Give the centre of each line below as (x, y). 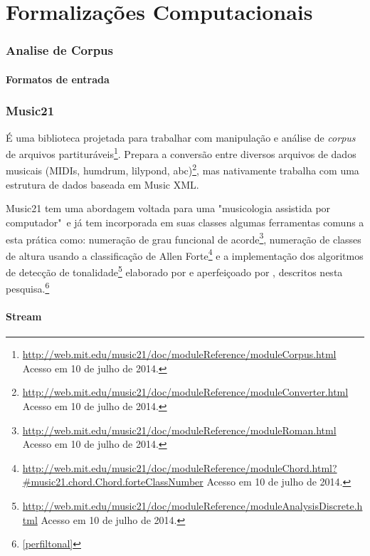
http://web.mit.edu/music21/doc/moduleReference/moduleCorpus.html (179, 354)
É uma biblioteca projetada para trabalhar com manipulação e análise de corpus (181, 137)
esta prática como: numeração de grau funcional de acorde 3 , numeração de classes (184, 238)
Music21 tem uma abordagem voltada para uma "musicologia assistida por (168, 208)
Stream (24, 316)
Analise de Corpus (59, 50)
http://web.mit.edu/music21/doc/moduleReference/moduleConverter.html (185, 392)
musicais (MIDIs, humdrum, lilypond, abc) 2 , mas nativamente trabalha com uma (183, 169)
